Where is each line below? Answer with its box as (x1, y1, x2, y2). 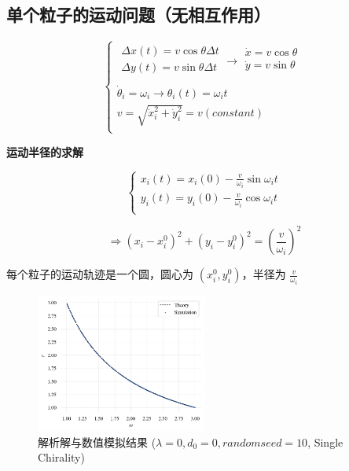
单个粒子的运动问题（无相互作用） (6, 2, 270, 27)
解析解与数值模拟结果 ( (38, 433, 156, 450)
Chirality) (38, 449, 85, 465)
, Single (307, 433, 343, 450)
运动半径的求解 (6, 143, 83, 160)
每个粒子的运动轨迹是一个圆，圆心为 (6, 266, 193, 282)
